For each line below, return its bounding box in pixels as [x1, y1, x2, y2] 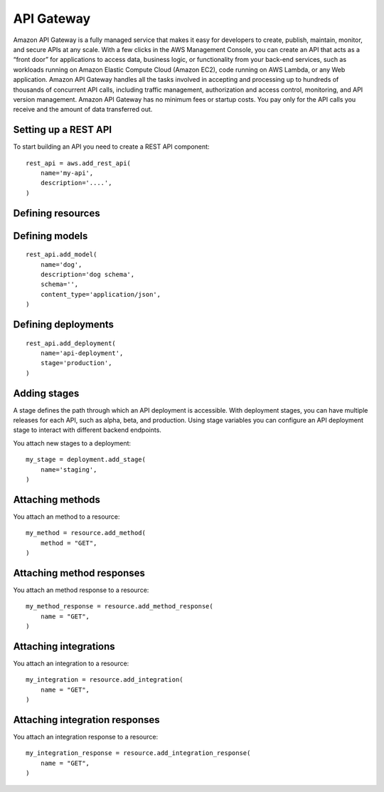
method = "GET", [40, 539, 97, 547]
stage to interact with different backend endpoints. [13, 426, 161, 434]
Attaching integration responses [13, 714, 160, 726]
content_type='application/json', [40, 290, 161, 298]
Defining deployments [13, 318, 114, 330]
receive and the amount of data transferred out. [13, 105, 153, 114]
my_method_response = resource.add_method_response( [26, 602, 213, 611]
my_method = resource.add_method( [26, 529, 146, 537]
